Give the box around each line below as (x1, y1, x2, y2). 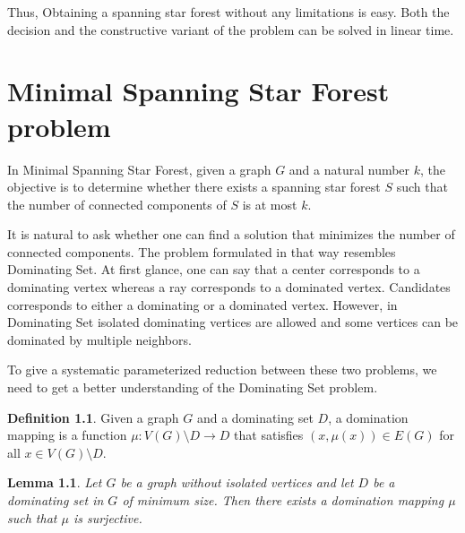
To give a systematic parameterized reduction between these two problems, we (7, 360, 437, 379)
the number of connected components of (7, 194, 227, 213)
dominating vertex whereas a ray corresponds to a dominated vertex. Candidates (7, 278, 451, 297)
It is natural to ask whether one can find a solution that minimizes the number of (7, 225, 455, 244)
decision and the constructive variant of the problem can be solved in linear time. (7, 20, 454, 39)
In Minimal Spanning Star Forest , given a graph (7, 159, 271, 178)
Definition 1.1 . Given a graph (7, 408, 179, 426)
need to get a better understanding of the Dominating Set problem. (7, 378, 378, 397)
